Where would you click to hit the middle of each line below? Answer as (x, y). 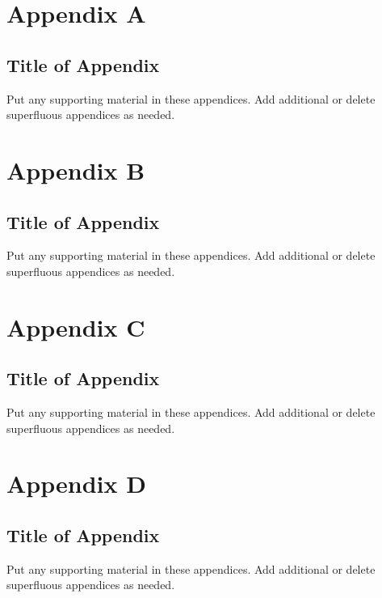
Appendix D (76, 483)
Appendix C (76, 327)
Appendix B (76, 170)
